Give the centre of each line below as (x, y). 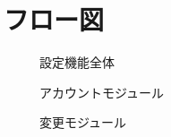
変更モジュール (83, 122)
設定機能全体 (77, 62)
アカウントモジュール (102, 92)
